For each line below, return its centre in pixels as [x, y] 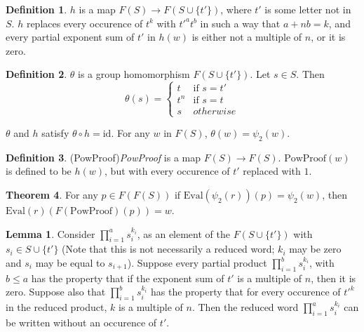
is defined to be [39, 171]
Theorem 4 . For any [52, 195]
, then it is [333, 278]
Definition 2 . [36, 74]
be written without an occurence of [81, 323]
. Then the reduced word [245, 307]
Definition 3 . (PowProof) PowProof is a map [103, 157]
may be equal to [70, 263]
